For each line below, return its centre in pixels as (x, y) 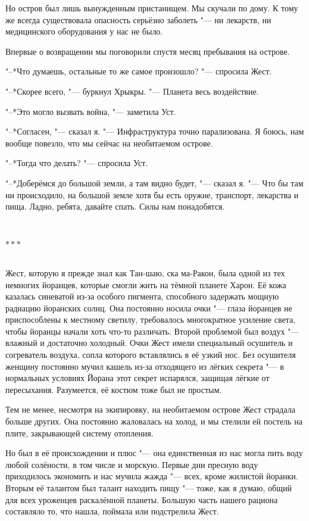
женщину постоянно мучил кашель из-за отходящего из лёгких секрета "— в (145, 366)
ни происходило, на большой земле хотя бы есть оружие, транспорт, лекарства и (152, 194)
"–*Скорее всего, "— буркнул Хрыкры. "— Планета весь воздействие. (132, 91)
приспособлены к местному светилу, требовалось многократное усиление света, (151, 319)
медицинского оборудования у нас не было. (84, 31)
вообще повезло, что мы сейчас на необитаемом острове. (109, 143)
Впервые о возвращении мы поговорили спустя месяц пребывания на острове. (148, 51)
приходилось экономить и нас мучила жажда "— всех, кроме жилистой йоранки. (152, 476)
